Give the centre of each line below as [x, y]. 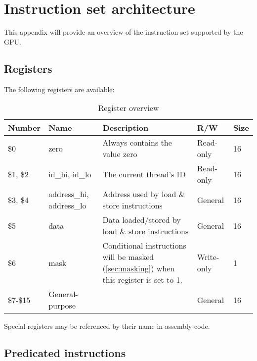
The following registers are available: [59, 89]
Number [24, 128]
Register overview [128, 108]
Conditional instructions [144, 246]
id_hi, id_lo [70, 174]
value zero [120, 154]
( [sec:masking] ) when [139, 268]
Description [126, 128]
